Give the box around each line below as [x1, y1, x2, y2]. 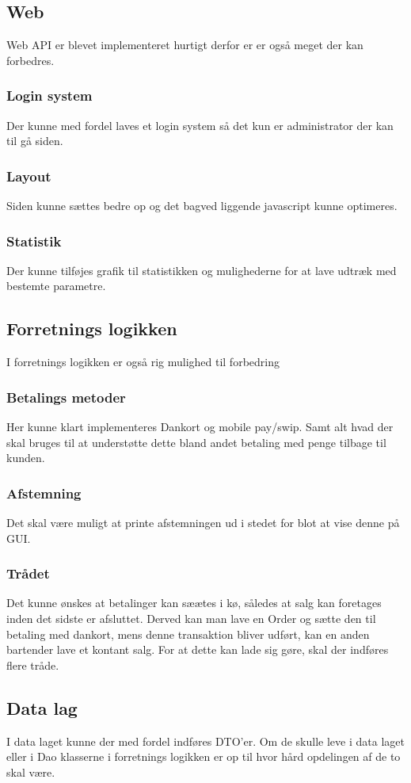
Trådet [6, 563, 50, 583]
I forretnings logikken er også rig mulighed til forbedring [6, 353, 280, 370]
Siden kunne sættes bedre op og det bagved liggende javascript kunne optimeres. [6, 197, 398, 214]
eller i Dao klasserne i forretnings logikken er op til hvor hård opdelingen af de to [6, 748, 401, 765]
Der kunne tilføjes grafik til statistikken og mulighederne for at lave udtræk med [6, 262, 397, 278]
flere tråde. [6, 656, 59, 673]
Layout [6, 166, 51, 185]
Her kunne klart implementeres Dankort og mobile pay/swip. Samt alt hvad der [6, 418, 394, 435]
